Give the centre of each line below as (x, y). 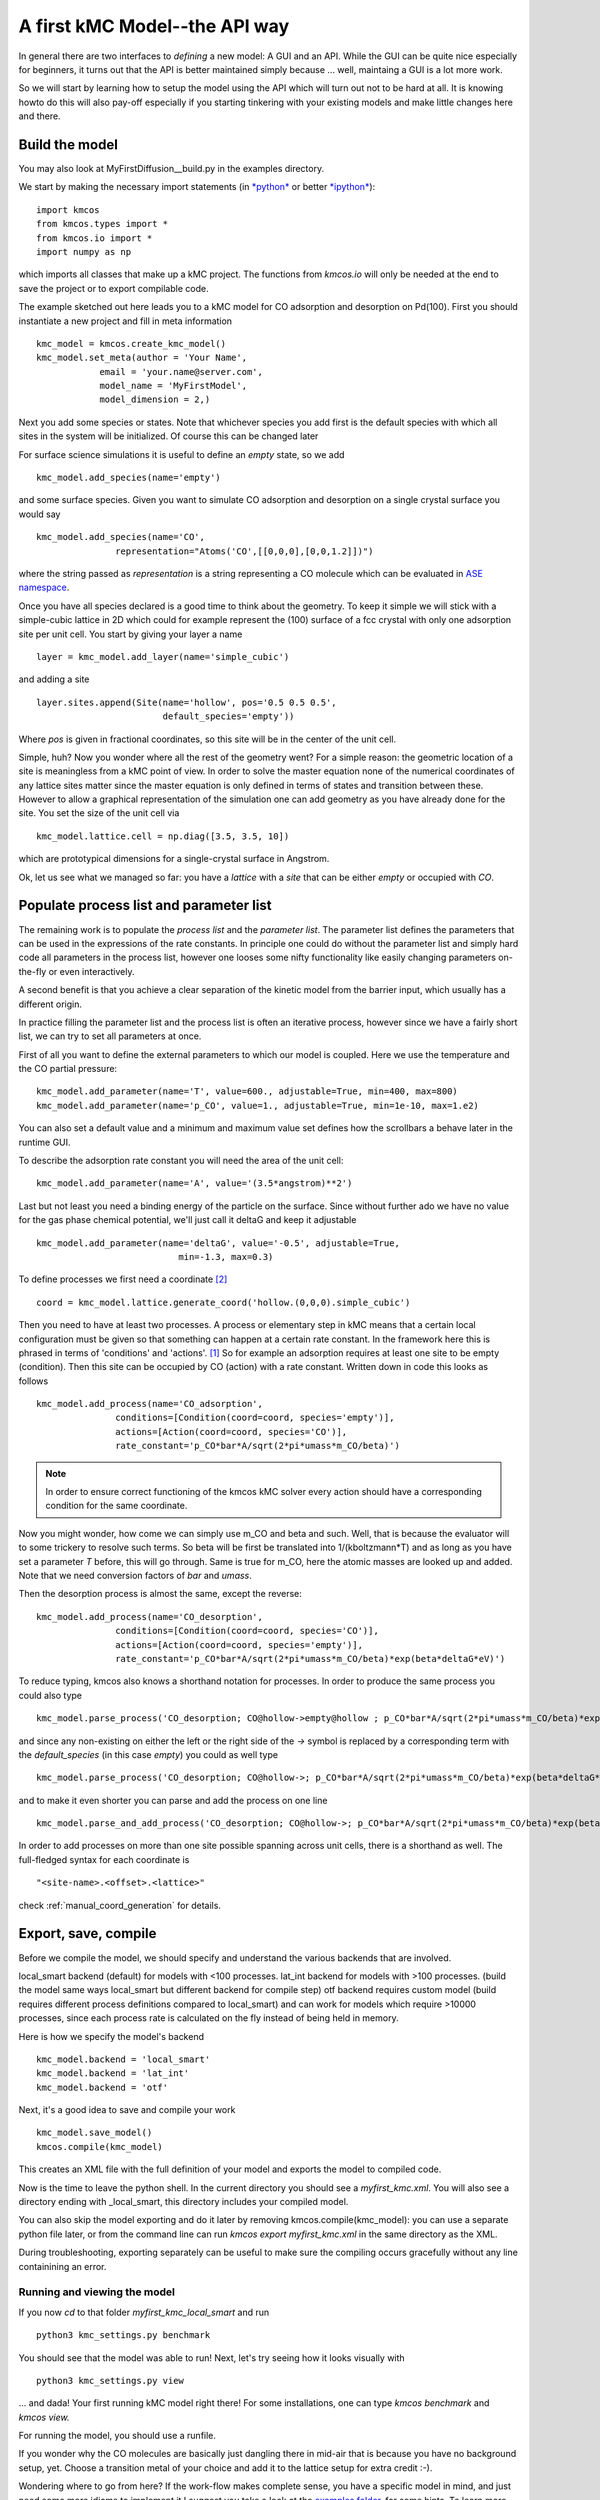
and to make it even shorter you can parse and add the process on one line (173, 1800)
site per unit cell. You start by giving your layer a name (130, 634)
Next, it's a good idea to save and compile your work (127, 2110)
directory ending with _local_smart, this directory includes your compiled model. (183, 2202)
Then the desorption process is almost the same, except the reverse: (160, 1594)
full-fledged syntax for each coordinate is (104, 1859)
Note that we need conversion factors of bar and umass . (135, 1575)
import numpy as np (84, 251)
